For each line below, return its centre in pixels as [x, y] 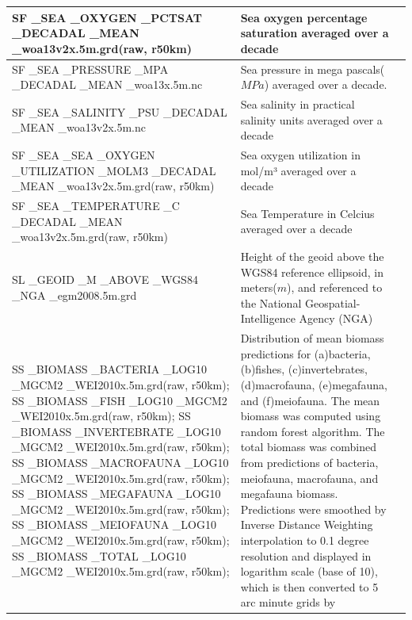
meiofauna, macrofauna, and [309, 478]
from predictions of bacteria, [309, 463]
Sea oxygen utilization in [300, 155]
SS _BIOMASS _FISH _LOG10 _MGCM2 [120, 400]
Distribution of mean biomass [312, 338]
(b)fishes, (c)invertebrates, [304, 369]
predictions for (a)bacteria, [305, 353]
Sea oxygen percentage [304, 17]
